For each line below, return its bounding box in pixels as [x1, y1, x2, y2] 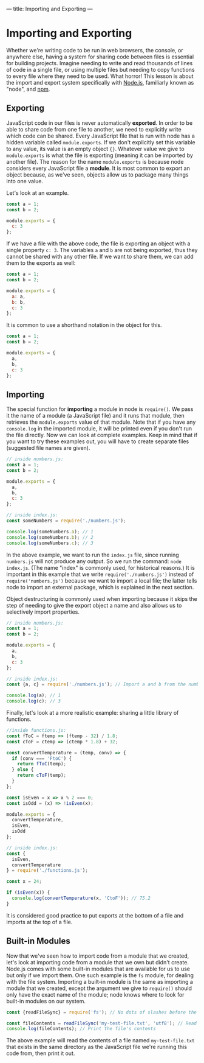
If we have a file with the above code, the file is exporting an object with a [6, 240, 191, 247]
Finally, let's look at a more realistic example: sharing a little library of [6, 709, 179, 717]
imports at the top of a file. [6, 918, 73, 925]
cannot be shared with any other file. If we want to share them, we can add [6, 253, 194, 261]
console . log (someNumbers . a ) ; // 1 [6, 528, 94, 535]
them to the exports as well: [6, 259, 76, 267]
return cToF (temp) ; [17, 773, 67, 779]
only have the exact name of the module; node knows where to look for [6, 991, 185, 998]
